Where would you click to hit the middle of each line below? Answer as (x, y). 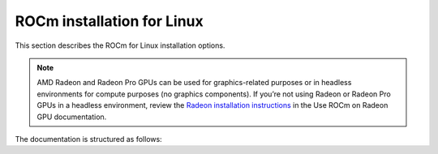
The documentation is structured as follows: (88, 139)
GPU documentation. (72, 117)
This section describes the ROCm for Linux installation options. (120, 45)
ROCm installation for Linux (109, 21)
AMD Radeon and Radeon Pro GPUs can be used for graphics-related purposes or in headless (194, 83)
